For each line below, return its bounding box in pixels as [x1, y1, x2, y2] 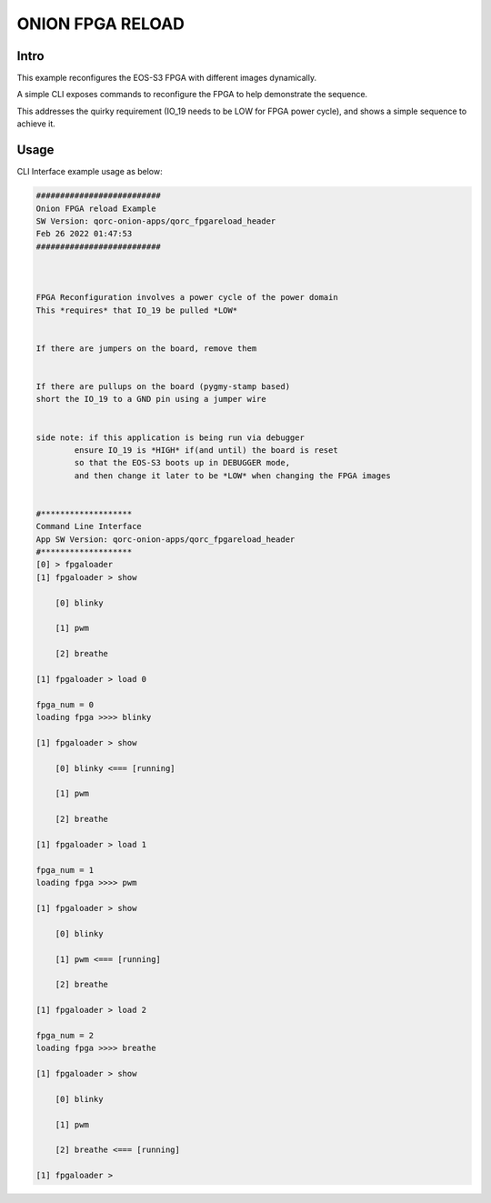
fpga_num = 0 [35, 699, 95, 709]
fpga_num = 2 [35, 1030, 95, 1040]
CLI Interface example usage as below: [16, 166, 163, 177]
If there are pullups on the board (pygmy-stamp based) [35, 381, 291, 391]
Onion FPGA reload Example [35, 203, 156, 214]
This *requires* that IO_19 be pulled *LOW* [35, 305, 238, 316]
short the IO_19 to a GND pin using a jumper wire [35, 394, 267, 405]
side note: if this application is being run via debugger [35, 432, 305, 443]
